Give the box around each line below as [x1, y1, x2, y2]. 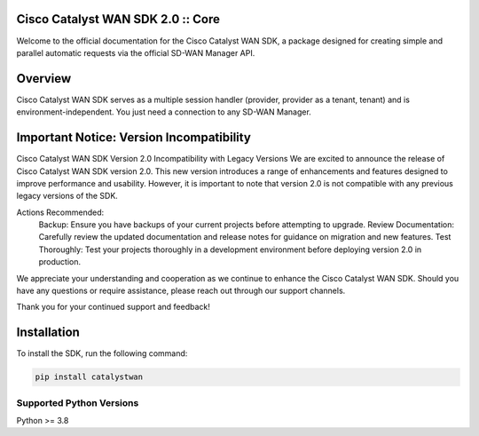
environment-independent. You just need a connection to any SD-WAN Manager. [16, 107, 312, 117]
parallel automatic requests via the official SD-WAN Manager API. [16, 47, 255, 58]
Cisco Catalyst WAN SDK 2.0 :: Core [16, 12, 221, 27]
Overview [16, 71, 72, 86]
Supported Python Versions [16, 396, 139, 408]
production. [38, 257, 82, 267]
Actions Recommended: [16, 207, 105, 218]
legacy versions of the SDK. [16, 191, 119, 202]
